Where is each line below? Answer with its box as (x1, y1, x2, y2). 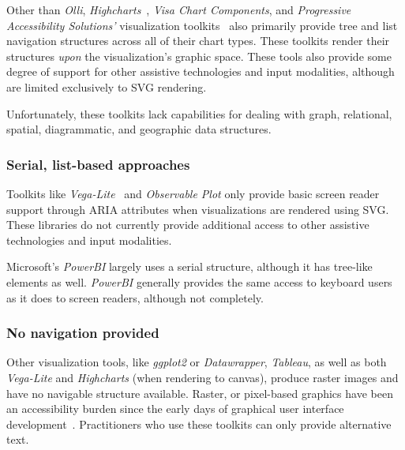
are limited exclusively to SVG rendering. (6, 78, 207, 95)
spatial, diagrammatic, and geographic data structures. (6, 121, 272, 137)
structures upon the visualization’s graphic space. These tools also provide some (6, 47, 392, 64)
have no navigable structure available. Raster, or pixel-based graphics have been (6, 384, 393, 401)
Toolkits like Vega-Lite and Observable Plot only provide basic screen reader (6, 185, 380, 201)
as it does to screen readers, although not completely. (6, 289, 264, 306)
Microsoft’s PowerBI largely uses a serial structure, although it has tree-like (6, 258, 373, 275)
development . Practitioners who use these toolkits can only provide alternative (6, 415, 392, 432)
